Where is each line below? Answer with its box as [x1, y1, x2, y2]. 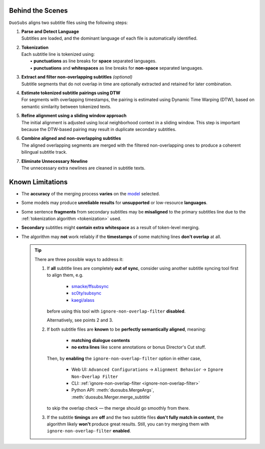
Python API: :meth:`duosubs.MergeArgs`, [71, 387, 154, 393]
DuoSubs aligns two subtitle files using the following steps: [9, 20, 128, 26]
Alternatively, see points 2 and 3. [47, 317, 113, 323]
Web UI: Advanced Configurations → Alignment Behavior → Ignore [71, 367, 223, 372]
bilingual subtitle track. [21, 149, 67, 155]
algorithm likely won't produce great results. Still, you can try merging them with [47, 421, 210, 427]
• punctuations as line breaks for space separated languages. [30, 58, 157, 64]
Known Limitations [9, 178, 68, 186]
